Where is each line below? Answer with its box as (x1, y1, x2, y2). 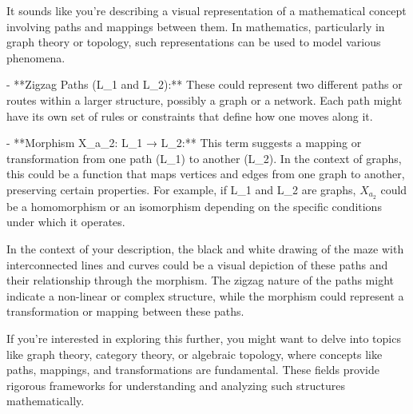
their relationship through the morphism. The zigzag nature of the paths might (6, 272, 395, 289)
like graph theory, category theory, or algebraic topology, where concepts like (6, 345, 383, 362)
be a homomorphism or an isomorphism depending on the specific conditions (6, 197, 382, 214)
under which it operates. (6, 213, 125, 230)
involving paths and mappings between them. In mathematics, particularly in (6, 18, 385, 34)
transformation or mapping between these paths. (6, 303, 244, 320)
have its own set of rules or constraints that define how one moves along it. (6, 107, 373, 124)
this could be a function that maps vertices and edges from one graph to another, (6, 165, 405, 182)
